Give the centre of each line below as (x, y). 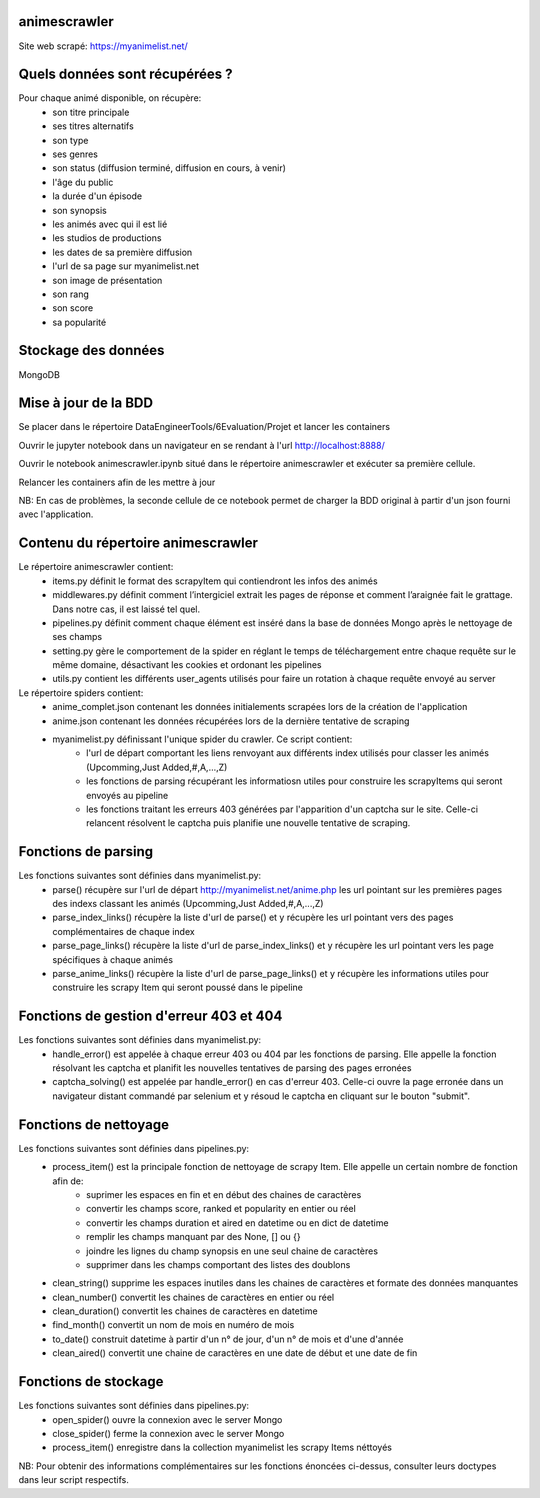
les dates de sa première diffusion (122, 252)
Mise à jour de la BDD (86, 403)
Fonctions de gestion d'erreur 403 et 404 (150, 1016)
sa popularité (79, 322)
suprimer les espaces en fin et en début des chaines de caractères (224, 1194)
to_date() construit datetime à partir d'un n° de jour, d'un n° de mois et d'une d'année (228, 1339)
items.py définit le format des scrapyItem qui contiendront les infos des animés (215, 581)
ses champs (77, 637)
